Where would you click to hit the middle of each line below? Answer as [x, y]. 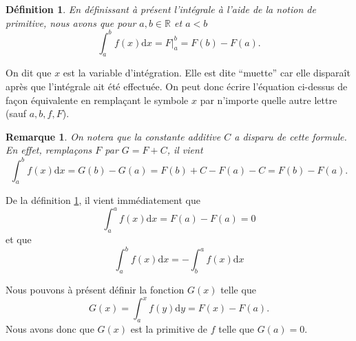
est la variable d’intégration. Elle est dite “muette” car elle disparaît [207, 73]
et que [19, 239]
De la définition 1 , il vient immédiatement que [103, 200]
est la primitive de [169, 329]
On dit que [29, 73]
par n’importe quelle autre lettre [269, 100]
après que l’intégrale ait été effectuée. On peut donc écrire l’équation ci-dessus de [177, 86]
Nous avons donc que [50, 329]
